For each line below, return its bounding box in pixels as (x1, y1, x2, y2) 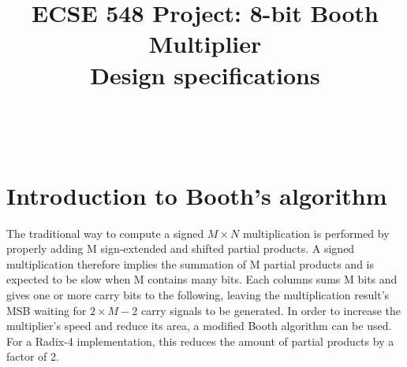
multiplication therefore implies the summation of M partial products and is (6, 255, 375, 272)
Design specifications (90, 58, 320, 91)
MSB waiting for (6, 302, 87, 318)
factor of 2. (6, 348, 59, 365)
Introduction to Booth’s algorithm (6, 179, 387, 211)
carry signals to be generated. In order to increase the (140, 302, 401, 318)
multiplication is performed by (242, 224, 390, 241)
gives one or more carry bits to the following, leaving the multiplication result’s (6, 287, 390, 302)
